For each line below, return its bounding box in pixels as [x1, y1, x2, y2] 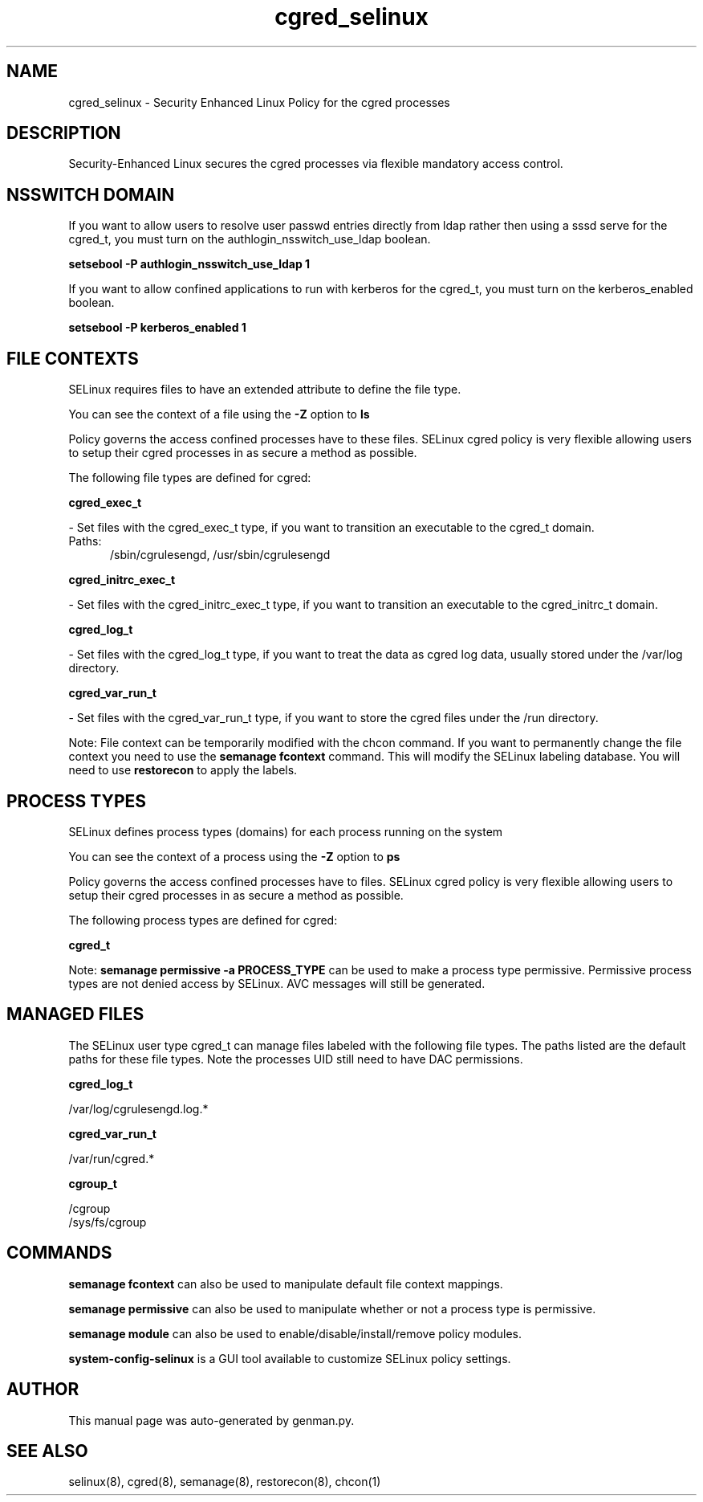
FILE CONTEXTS [6, 348, 139, 369]
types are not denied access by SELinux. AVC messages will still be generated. [68, 976, 486, 990]
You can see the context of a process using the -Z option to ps [68, 849, 400, 863]
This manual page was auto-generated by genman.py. [68, 1413, 355, 1427]
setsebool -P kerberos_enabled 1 [68, 320, 246, 335]
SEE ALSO [6, 1440, 88, 1461]
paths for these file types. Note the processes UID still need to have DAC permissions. [68, 1051, 523, 1066]
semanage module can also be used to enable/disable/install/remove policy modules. [68, 1326, 522, 1341]
